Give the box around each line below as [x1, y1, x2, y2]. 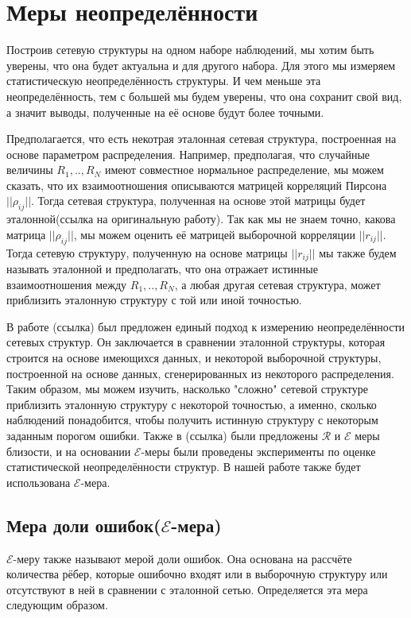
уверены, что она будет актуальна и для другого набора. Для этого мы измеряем [6, 56, 396, 73]
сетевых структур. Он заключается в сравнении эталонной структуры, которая [6, 334, 386, 350]
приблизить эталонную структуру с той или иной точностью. [6, 292, 302, 308]
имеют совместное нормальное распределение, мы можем [104, 161, 384, 178]
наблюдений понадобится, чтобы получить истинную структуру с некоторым [6, 411, 378, 428]
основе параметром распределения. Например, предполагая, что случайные [6, 145, 370, 162]
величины [6, 161, 53, 178]
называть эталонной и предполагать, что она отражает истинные [6, 261, 318, 277]
